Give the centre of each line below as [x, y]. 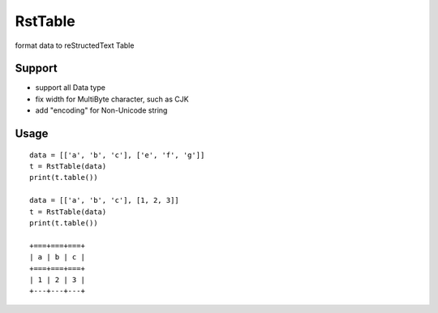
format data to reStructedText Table [75, 45]
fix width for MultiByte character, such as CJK [112, 99]
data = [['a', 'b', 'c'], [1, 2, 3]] [105, 200]
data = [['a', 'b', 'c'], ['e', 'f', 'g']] [117, 155]
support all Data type [70, 88]
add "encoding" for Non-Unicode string [101, 110]
